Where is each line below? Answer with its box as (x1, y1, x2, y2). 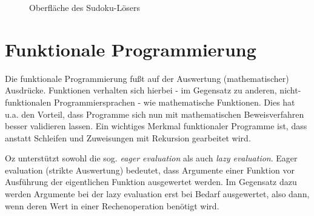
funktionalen (5, 95, 52, 108)
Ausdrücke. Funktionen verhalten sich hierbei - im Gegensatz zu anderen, (5, 84, 277, 96)
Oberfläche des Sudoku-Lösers (29, 1, 140, 13)
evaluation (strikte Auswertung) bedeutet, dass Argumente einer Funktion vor (5, 163, 295, 176)
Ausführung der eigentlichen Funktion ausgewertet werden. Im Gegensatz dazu (5, 175, 297, 188)
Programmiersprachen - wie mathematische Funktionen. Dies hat (53, 95, 295, 108)
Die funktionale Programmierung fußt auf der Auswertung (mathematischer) (5, 72, 289, 84)
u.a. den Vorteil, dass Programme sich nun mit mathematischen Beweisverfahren (5, 107, 304, 120)
